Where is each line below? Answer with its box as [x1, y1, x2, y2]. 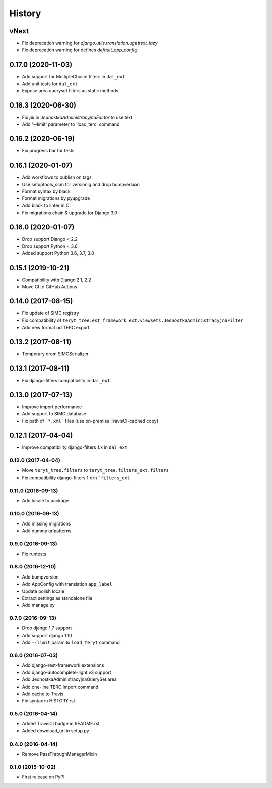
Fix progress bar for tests [22, 148, 75, 154]
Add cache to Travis [22, 691, 64, 697]
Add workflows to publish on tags [22, 174, 92, 180]
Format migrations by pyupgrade [22, 195, 90, 201]
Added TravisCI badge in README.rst [22, 721, 100, 727]
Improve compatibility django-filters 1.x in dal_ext [22, 444, 128, 450]
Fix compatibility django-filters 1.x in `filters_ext [22, 475, 130, 481]
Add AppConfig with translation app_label [22, 581, 113, 587]
